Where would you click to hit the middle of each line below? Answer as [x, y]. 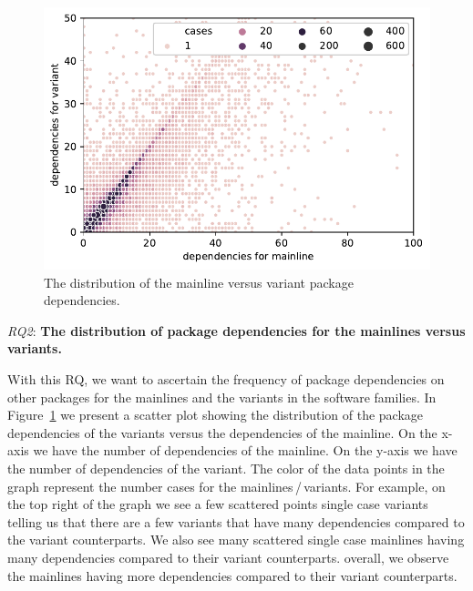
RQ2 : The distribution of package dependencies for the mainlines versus [236, 330]
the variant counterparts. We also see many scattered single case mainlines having [236, 540]
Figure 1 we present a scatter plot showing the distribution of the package [216, 415]
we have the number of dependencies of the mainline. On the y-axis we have [245, 450]
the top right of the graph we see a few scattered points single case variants [218, 504]
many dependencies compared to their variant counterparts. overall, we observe [228, 557]
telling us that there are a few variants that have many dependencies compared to [236, 521]
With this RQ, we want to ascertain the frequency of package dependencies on [226, 378]
